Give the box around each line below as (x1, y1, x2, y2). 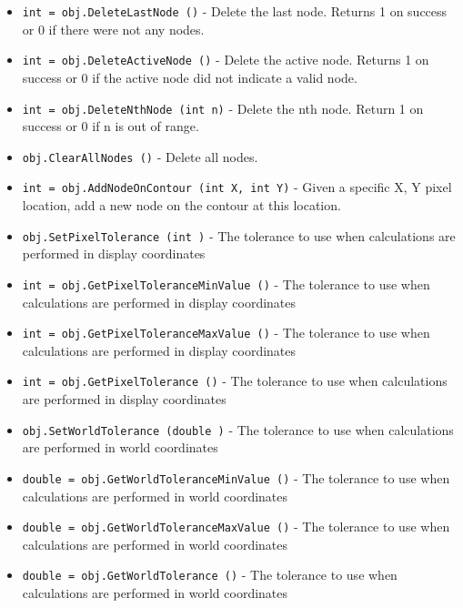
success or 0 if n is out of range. (22, 117, 199, 136)
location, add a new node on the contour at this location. (22, 196, 341, 215)
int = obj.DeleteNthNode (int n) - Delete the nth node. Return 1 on (22, 98, 424, 117)
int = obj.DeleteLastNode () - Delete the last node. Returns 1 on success (22, 2, 448, 20)
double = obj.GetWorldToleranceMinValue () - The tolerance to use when (22, 468, 450, 487)
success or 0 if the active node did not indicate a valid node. (22, 67, 357, 86)
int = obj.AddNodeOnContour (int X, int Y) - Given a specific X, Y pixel (22, 177, 452, 197)
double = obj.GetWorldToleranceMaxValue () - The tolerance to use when (22, 517, 450, 536)
